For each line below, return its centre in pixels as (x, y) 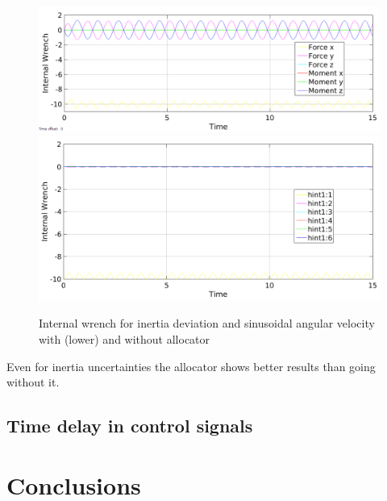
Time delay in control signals (130, 426)
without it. (33, 382)
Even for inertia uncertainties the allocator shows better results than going (191, 366)
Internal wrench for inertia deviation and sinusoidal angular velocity (207, 323)
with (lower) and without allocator (125, 339)
